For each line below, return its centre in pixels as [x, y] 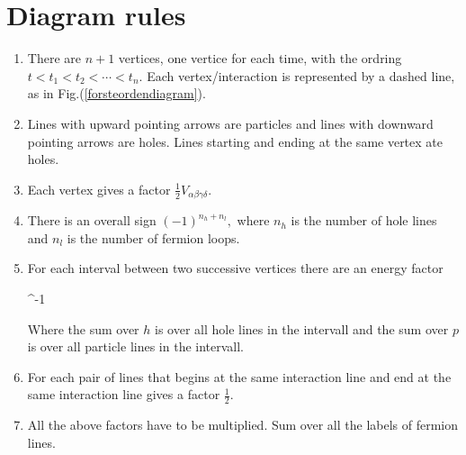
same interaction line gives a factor [124, 394]
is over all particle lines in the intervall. [136, 346]
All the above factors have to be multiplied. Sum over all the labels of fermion [243, 425]
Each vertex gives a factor [99, 189]
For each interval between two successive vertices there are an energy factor [235, 268]
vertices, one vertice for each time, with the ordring [260, 58]
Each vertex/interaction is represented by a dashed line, [301, 75]
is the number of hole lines [364, 220]
